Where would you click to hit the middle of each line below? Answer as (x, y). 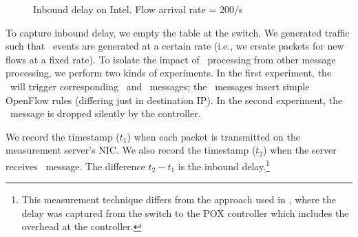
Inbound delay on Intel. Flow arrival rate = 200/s (138, 9)
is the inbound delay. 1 (224, 165)
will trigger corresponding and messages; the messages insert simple (160, 86)
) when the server (300, 150)
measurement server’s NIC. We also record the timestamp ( (131, 150)
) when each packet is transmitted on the (213, 136)
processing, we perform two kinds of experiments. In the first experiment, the (169, 73)
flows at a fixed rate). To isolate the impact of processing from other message (171, 59)
